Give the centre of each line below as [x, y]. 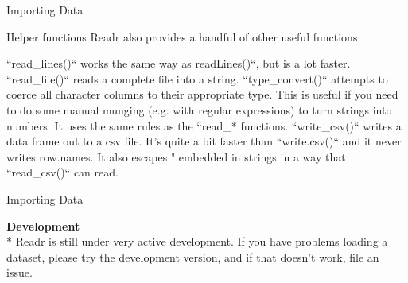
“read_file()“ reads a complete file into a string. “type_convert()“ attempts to [197, 78]
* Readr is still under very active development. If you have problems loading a [197, 241]
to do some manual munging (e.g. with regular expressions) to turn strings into [199, 109]
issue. [19, 272]
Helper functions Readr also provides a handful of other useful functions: [184, 36]
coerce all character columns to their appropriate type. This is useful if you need [202, 94]
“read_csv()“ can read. [62, 172]
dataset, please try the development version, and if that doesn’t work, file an [193, 256]
